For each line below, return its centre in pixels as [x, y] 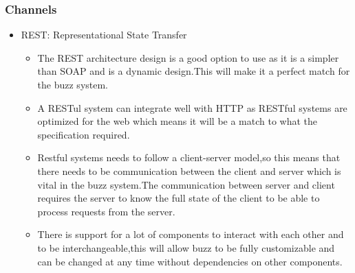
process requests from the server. [106, 211]
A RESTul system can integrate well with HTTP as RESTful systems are [192, 107]
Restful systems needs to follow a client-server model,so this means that [189, 157]
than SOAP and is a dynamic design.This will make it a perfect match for [194, 71]
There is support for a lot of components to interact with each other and [191, 234]
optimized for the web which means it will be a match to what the [177, 121]
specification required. [84, 134]
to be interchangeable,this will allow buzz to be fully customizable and [186, 247]
